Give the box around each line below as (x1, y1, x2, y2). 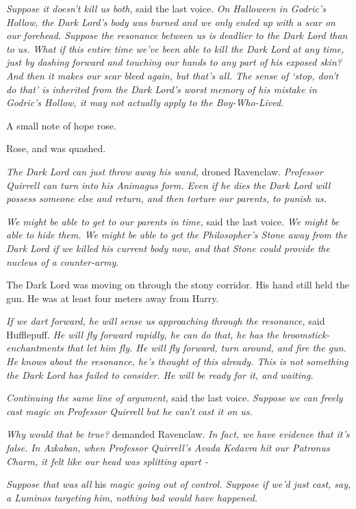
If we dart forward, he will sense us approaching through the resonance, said (6, 314, 325, 328)
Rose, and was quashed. (6, 141, 106, 156)
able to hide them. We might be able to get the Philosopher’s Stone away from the (6, 227, 348, 242)
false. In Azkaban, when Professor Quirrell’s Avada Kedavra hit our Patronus (6, 440, 330, 455)
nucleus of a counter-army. (6, 254, 119, 269)
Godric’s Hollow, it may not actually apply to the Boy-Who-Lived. (6, 95, 284, 110)
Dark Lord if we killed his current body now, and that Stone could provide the (6, 240, 330, 255)
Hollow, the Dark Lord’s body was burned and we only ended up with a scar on (6, 14, 335, 29)
